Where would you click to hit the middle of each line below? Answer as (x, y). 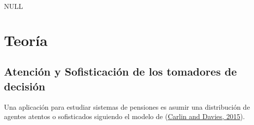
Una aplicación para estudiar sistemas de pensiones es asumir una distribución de (127, 106)
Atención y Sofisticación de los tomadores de (120, 71)
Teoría (26, 40)
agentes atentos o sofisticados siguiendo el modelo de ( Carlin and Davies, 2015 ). (125, 116)
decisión (25, 86)
